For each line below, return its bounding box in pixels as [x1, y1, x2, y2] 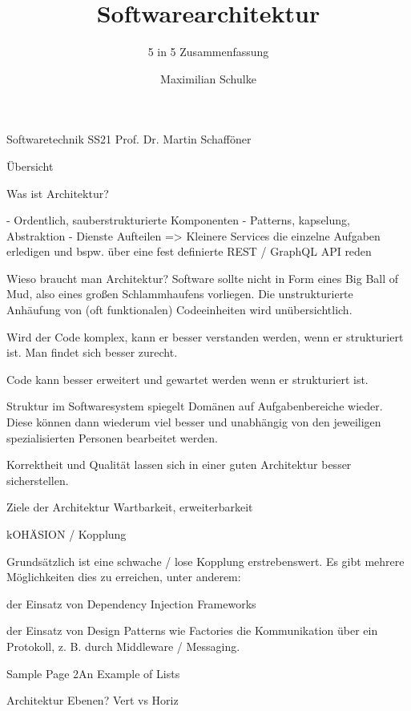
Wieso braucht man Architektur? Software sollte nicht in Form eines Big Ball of [6, 269, 399, 286]
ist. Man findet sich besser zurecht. [6, 344, 178, 361]
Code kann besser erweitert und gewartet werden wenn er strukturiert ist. [6, 370, 369, 387]
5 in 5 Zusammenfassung [147, 43, 269, 60]
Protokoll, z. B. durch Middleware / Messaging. [6, 637, 240, 654]
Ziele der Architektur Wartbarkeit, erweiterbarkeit [6, 499, 253, 515]
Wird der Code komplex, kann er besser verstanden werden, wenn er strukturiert [6, 328, 404, 345]
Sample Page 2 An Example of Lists [6, 665, 180, 681]
